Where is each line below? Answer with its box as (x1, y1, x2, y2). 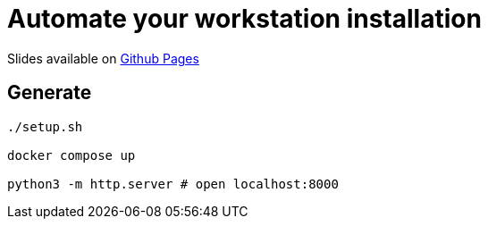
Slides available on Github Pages (7, 50, 199, 66)
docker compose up (7, 147, 136, 163)
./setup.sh (7, 119, 83, 134)
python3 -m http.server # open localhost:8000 (7, 176, 339, 191)
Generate (7, 81, 92, 105)
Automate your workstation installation (7, 4, 482, 34)
